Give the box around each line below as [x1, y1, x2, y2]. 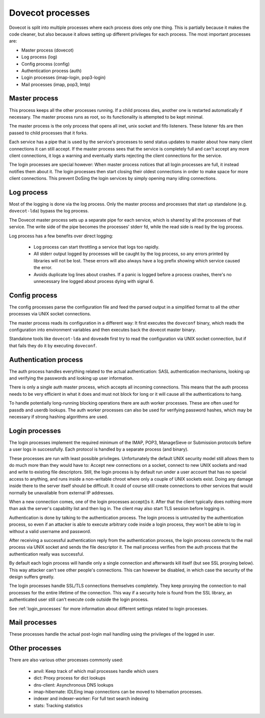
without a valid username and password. [9, 528, 91, 534]
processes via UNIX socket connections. [9, 311, 91, 317]
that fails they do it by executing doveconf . [9, 342, 97, 348]
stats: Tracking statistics [33, 702, 83, 708]
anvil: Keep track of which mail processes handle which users [33, 668, 159, 674]
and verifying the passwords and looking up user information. [9, 375, 133, 381]
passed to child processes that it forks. [9, 130, 88, 136]
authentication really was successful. [9, 551, 84, 557]
